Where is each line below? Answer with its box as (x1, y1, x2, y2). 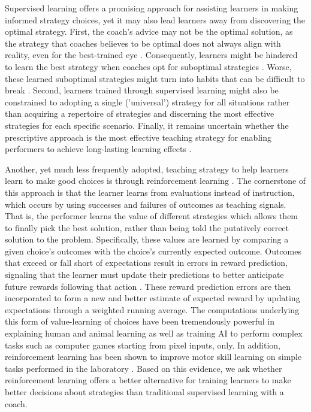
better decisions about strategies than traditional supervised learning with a (5, 386, 284, 398)
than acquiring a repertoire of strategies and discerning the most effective (5, 107, 274, 120)
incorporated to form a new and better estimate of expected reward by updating (5, 292, 300, 304)
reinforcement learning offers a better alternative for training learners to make (5, 374, 291, 386)
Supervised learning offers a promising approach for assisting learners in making (5, 2, 298, 14)
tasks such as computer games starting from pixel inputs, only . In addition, (5, 338, 280, 351)
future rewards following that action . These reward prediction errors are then (5, 280, 291, 292)
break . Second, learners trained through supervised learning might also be (5, 84, 279, 96)
